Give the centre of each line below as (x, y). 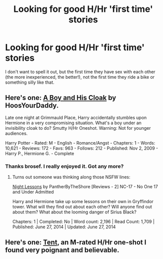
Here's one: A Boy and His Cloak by (61, 98)
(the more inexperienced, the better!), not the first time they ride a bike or (80, 77)
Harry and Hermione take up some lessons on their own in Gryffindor (83, 202)
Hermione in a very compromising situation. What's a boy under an (73, 123)
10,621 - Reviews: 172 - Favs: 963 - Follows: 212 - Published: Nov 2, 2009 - (82, 148)
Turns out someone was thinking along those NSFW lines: (71, 177)
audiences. (17, 133)
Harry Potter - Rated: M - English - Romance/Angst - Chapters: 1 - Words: (80, 143)
